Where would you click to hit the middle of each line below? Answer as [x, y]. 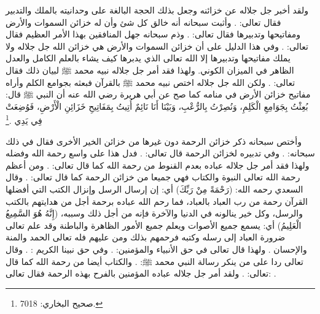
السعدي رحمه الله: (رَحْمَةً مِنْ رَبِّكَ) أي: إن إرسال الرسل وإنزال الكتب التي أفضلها [154, 189]
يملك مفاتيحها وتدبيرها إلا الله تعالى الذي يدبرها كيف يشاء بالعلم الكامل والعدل [148, 58]
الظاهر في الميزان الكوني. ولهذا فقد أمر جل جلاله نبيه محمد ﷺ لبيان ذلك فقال [150, 70]
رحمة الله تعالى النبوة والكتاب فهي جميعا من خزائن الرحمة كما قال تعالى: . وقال [153, 177]
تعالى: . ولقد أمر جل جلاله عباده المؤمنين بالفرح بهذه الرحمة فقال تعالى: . [141, 273]
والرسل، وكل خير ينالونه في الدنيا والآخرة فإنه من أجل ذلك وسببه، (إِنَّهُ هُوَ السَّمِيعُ [154, 213]
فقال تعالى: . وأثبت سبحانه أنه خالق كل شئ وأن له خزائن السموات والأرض [143, 22]
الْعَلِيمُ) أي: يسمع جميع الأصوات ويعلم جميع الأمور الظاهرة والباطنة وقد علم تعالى [154, 225]
